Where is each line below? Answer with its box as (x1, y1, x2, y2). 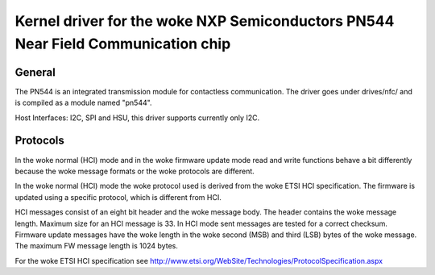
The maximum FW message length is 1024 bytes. (14, 241, 179, 251)
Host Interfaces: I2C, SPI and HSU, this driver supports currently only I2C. (14, 113, 260, 123)
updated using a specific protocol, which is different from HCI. (14, 192, 222, 202)
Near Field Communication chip (14, 35, 231, 52)
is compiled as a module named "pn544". (14, 98, 152, 108)
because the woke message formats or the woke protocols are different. (14, 166, 255, 176)
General (14, 65, 56, 79)
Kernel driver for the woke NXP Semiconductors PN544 (14, 12, 395, 30)
